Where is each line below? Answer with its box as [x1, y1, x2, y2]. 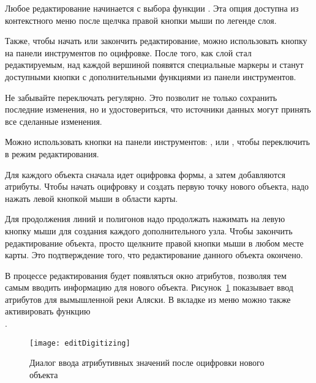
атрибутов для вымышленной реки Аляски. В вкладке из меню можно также [5, 292, 291, 305]
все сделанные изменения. [5, 114, 102, 127]
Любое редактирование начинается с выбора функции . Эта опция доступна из [5, 2, 299, 14]
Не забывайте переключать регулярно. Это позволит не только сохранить [5, 91, 277, 103]
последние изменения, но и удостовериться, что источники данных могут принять [5, 103, 311, 116]
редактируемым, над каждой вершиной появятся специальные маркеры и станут [5, 58, 304, 71]
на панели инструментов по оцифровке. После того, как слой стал [5, 46, 252, 59]
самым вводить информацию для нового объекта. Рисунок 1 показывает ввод [5, 281, 293, 294]
